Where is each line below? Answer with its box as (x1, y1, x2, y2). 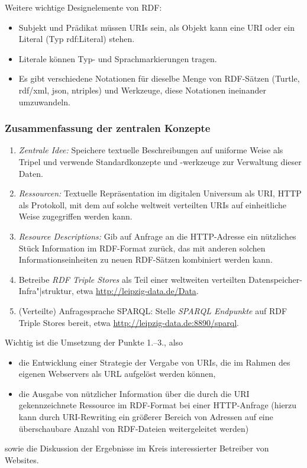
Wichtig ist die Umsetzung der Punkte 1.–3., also (5, 336, 183, 348)
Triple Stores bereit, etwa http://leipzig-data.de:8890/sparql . (18, 316, 239, 328)
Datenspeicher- (248, 273, 302, 285)
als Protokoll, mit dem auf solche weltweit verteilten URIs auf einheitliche (18, 198, 286, 211)
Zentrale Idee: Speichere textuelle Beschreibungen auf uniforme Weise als (18, 144, 283, 156)
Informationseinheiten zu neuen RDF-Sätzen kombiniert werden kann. (18, 253, 273, 266)
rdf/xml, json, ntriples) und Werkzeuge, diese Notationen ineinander (18, 83, 266, 96)
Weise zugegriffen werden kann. (18, 210, 133, 222)
